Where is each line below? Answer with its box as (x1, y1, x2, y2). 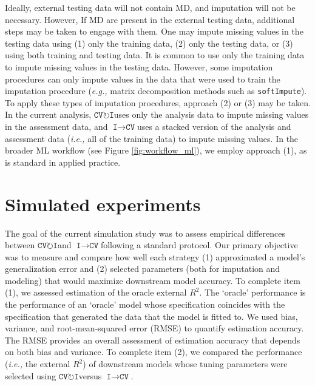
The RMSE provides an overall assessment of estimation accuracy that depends (5, 333, 300, 346)
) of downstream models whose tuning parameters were (83, 357, 288, 370)
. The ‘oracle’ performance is (199, 286, 306, 299)
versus (78, 369, 102, 382)
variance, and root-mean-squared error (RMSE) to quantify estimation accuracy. (5, 322, 304, 334)
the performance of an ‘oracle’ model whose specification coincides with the (5, 298, 285, 311)
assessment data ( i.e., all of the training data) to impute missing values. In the (5, 132, 299, 144)
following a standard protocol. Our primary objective (100, 239, 298, 251)
